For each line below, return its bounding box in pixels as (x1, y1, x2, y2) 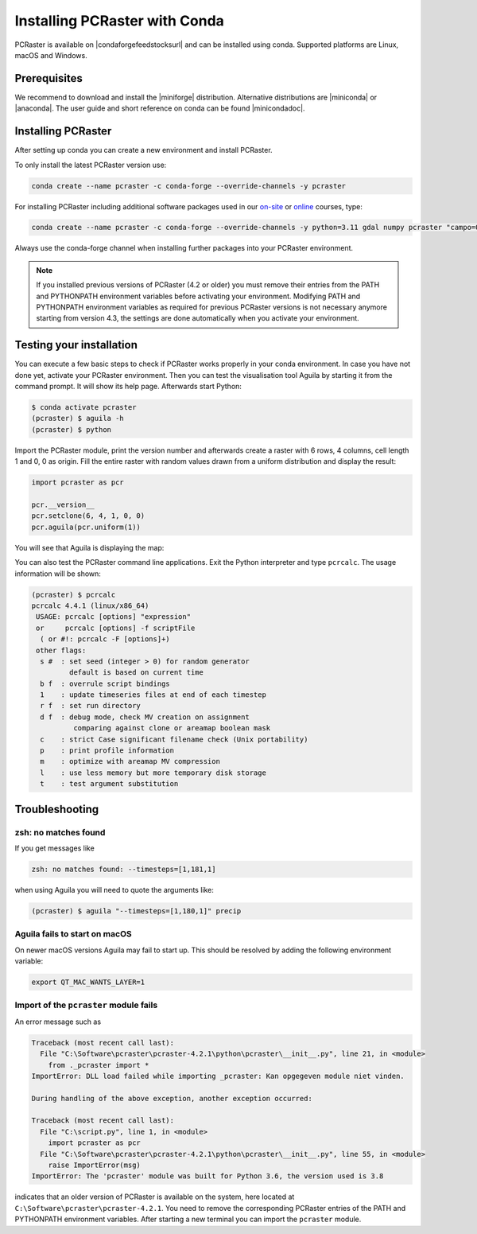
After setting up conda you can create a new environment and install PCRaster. (14, 146, 273, 155)
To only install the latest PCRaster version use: (14, 160, 167, 169)
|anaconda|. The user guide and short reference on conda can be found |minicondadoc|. (14, 103, 305, 113)
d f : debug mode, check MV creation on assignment (40, 712, 250, 722)
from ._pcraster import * (48, 1061, 149, 1069)
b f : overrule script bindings (40, 679, 170, 688)
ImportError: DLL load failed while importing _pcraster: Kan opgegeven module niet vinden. (31, 1071, 405, 1080)
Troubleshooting (14, 802, 99, 816)
